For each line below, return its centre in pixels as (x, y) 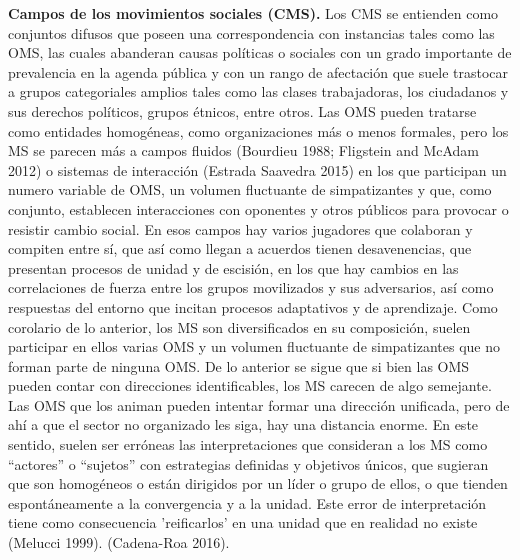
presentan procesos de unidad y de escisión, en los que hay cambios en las (233, 267)
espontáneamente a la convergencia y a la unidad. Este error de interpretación (247, 502)
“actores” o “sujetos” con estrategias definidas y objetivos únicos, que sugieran (248, 463)
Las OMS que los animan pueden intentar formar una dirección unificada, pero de (259, 404)
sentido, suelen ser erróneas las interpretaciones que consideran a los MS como (248, 444)
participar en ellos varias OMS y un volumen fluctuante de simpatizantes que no (254, 346)
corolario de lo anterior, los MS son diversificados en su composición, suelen (239, 326)
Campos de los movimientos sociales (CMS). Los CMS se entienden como (253, 13)
